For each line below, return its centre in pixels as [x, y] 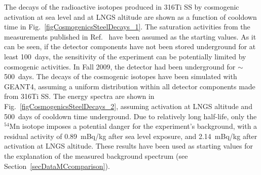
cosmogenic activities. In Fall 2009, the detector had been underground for [120, 66]
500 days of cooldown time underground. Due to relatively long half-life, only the [130, 116]
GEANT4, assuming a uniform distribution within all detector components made [130, 86]
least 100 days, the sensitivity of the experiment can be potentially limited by [125, 56]
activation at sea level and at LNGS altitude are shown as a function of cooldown [130, 16]
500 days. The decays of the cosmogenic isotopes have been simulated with [121, 76]
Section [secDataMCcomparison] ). [57, 166]
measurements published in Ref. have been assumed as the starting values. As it [130, 36]
